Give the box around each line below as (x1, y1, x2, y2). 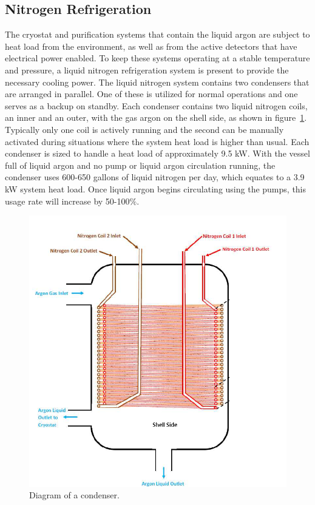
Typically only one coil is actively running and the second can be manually (5, 123, 284, 135)
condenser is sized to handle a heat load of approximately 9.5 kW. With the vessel (5, 147, 310, 160)
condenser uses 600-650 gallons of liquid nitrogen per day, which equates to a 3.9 (5, 171, 305, 183)
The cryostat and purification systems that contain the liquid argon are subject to (5, 28, 310, 41)
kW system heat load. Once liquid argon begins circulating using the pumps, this (5, 182, 307, 195)
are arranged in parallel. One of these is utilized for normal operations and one (5, 87, 298, 100)
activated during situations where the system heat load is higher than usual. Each (5, 135, 310, 147)
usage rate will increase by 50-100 (5, 194, 130, 207)
